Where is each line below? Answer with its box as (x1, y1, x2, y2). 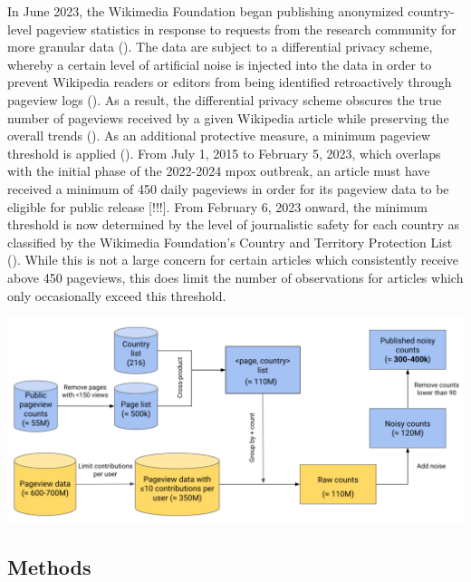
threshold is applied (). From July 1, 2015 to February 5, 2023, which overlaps (7, 143, 441, 162)
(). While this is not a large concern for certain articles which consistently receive (7, 250, 458, 269)
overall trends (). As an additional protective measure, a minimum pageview (7, 126, 431, 145)
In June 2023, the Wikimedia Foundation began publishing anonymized (7, 2, 404, 20)
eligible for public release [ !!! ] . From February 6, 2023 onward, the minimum (7, 197, 428, 216)
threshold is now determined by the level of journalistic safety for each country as (7, 215, 460, 234)
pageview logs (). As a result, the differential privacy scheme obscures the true (7, 90, 442, 109)
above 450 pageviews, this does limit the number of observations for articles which (7, 267, 464, 286)
